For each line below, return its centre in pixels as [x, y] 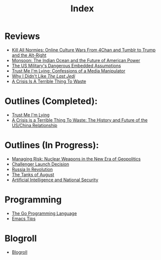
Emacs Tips [24, 218]
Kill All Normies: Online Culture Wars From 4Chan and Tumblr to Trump [84, 50]
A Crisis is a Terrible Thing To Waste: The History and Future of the [80, 120]
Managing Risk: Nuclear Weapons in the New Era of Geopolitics [76, 159]
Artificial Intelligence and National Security [55, 180]
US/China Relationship [34, 125]
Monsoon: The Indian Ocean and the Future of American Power [76, 60]
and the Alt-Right [29, 55]
